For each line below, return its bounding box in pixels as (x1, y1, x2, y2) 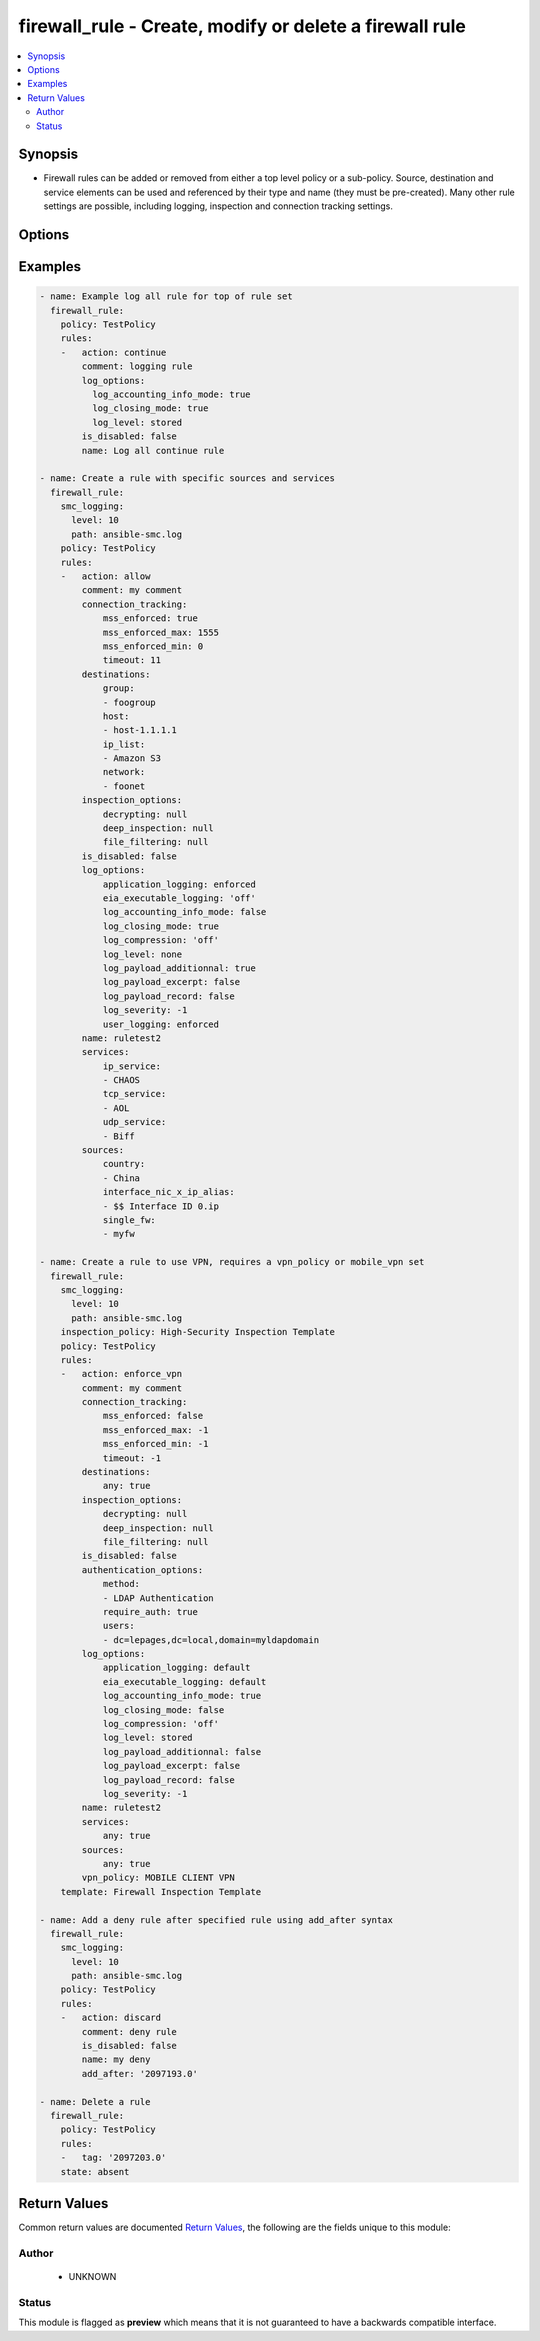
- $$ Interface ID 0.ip (102, 1200, 220, 1212)
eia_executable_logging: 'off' (102, 893, 257, 904)
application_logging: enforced (102, 878, 257, 890)
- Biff (102, 1130, 135, 1142)
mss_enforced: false (102, 1410, 204, 1422)
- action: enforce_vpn (60, 1368, 183, 1380)
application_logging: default (102, 1662, 251, 1674)
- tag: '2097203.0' (60, 2152, 167, 2164)
